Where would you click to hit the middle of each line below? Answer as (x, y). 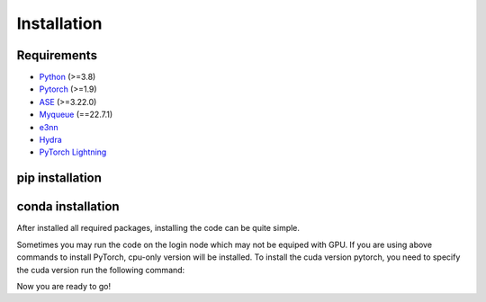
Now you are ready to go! (64, 286)
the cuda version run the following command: (101, 270)
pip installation (59, 178)
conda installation (68, 207)
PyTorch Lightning (73, 152)
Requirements (57, 55)
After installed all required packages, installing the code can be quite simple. (158, 228)
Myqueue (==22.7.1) (76, 115)
